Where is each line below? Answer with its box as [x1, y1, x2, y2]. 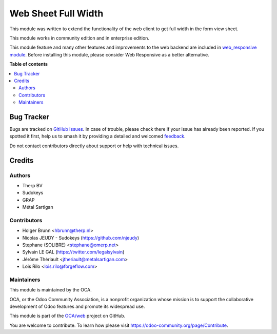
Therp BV [22, 182, 43, 188]
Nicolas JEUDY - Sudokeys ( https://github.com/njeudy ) [22, 234, 140, 241]
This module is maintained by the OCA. [9, 287, 92, 293]
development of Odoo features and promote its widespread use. [9, 303, 145, 310]
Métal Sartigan [22, 204, 53, 210]
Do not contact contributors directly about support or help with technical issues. [9, 143, 179, 149]
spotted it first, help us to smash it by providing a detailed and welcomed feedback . [9, 133, 186, 140]
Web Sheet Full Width [9, 8, 104, 19]
